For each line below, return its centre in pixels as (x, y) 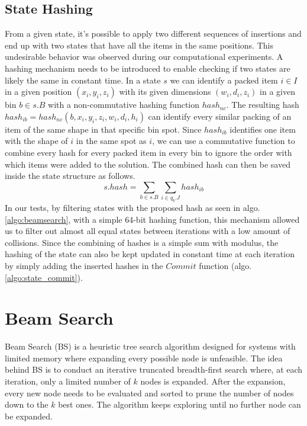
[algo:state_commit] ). (44, 277)
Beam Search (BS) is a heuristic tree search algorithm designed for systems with (150, 346)
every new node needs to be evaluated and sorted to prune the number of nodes (149, 393)
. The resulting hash (263, 105)
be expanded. (29, 416)
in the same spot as (111, 141)
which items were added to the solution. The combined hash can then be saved (148, 164)
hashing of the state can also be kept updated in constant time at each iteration (150, 254)
